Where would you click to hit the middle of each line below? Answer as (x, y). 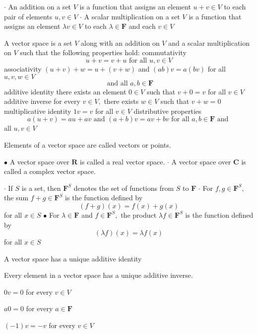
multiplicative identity (38, 111)
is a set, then (41, 188)
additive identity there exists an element (65, 91)
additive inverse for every (42, 101)
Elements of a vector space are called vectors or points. (88, 144)
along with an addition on (120, 42)
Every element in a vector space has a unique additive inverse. (98, 275)
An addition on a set (40, 6)
